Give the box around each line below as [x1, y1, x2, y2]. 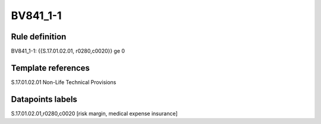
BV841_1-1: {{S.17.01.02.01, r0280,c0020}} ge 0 [11, 48, 125, 55]
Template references [11, 63, 90, 73]
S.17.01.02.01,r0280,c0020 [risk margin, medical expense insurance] [11, 110, 178, 117]
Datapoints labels [11, 94, 77, 104]
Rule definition [11, 32, 67, 42]
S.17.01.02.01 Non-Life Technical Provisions [11, 78, 117, 86]
